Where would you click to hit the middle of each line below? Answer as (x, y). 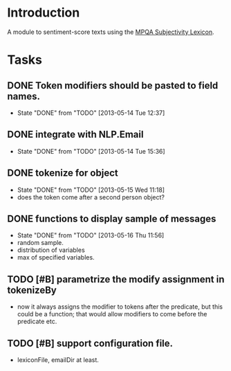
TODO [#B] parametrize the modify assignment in (116, 279)
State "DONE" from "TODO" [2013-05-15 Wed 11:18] (91, 190)
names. (24, 96)
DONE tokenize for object (63, 173)
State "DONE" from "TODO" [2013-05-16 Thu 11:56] (91, 235)
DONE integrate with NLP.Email (75, 135)
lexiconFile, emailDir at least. (58, 360)
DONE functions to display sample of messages (112, 218)
